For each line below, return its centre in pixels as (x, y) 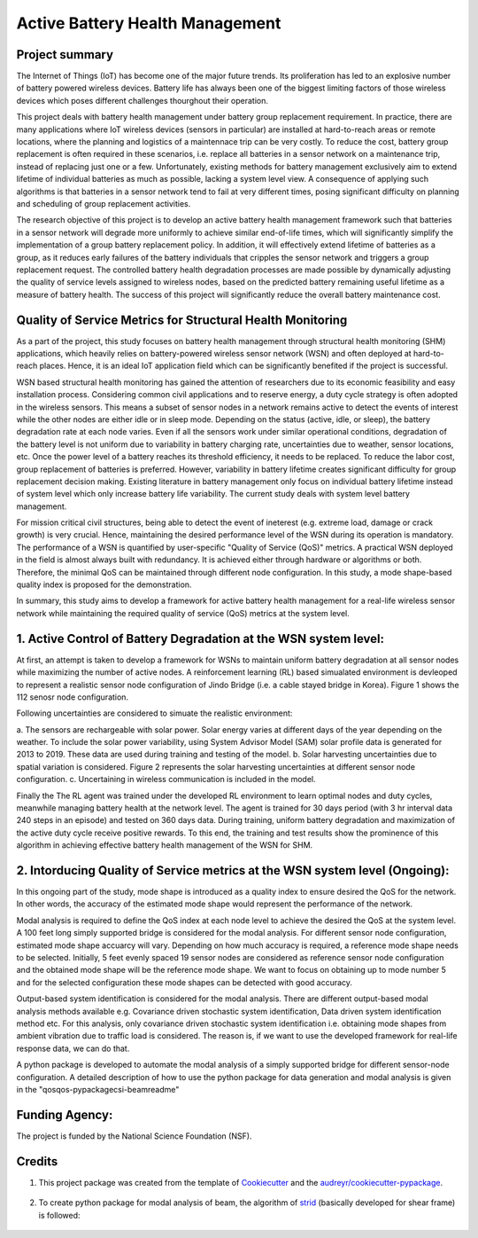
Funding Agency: (65, 1114)
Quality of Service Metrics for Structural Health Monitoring (182, 320)
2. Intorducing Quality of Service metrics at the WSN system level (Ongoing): (233, 870)
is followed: (59, 1215)
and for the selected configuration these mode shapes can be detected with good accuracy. (185, 982)
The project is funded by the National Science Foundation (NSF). (134, 1136)
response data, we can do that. (73, 1048)
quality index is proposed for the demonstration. (104, 584)
